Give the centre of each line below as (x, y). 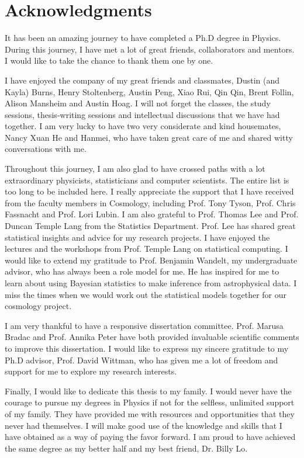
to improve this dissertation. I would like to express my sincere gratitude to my (147, 348)
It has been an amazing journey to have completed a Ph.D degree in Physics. (143, 38)
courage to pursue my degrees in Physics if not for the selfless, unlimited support (150, 402)
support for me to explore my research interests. (91, 371)
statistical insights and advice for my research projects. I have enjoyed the (137, 237)
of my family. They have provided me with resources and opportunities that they (150, 413)
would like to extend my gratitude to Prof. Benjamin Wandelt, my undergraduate (151, 260)
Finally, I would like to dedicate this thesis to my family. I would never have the (148, 391)
